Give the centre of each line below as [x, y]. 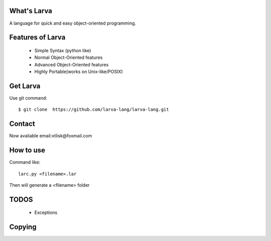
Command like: [25, 162]
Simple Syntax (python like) [63, 50]
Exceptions [46, 213]
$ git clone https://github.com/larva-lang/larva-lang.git [94, 110]
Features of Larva [37, 37]
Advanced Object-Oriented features [72, 64]
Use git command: [28, 98]
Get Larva [25, 86]
